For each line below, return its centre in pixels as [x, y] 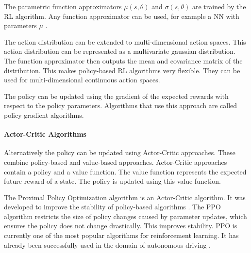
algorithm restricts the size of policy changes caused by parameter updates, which [125, 216]
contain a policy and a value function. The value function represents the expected [125, 171]
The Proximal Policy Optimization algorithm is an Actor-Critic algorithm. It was [125, 197]
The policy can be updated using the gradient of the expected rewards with [116, 96]
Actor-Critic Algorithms [45, 134]
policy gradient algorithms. [44, 115]
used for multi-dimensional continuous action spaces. [82, 80]
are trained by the [219, 6]
